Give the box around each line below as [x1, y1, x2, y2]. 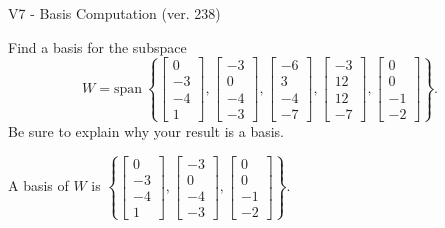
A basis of [8, 175, 69, 196]
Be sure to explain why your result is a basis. [8, 120, 285, 141]
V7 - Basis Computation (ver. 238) [8, 3, 221, 23]
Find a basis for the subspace [8, 36, 187, 57]
